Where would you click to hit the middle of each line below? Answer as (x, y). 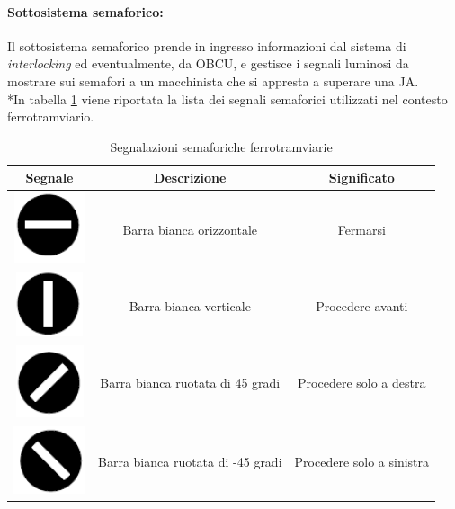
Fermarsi (361, 229)
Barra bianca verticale (190, 305)
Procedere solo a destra (362, 383)
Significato (361, 178)
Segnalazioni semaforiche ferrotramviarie (221, 146)
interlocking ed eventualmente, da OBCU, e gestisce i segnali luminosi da (208, 63)
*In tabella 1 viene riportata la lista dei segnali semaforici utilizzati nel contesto (227, 98)
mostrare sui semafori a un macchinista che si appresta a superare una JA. (213, 80)
